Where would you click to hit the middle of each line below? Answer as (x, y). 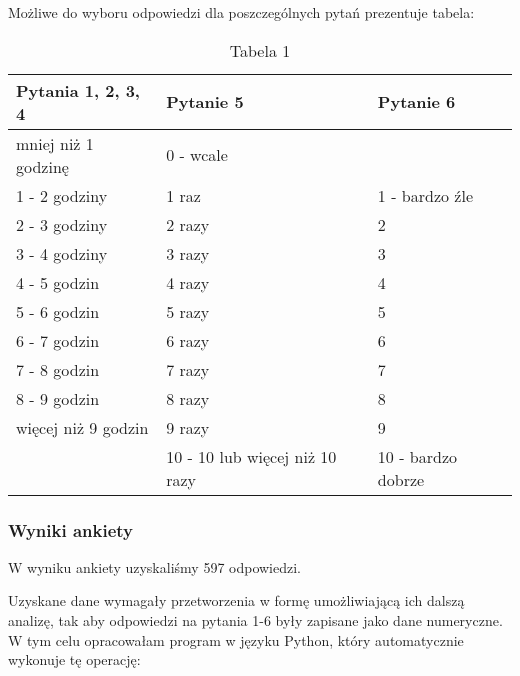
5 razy (188, 311)
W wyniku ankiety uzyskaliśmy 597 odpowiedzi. (155, 566)
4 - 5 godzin (58, 282)
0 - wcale (197, 155)
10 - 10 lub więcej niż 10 (251, 456)
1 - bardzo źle (425, 195)
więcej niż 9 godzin (82, 427)
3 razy (188, 253)
